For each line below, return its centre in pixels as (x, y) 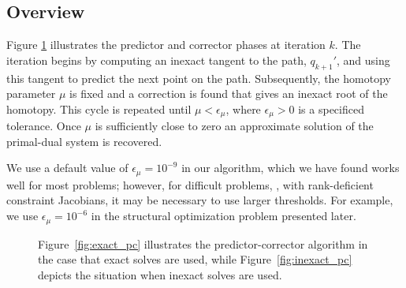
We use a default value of (67, 168)
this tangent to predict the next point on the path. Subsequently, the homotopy (199, 78)
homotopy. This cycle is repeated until (99, 108)
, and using (363, 60)
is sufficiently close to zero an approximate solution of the (234, 126)
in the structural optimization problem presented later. (223, 216)
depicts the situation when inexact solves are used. (160, 274)
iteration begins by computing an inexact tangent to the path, (156, 60)
